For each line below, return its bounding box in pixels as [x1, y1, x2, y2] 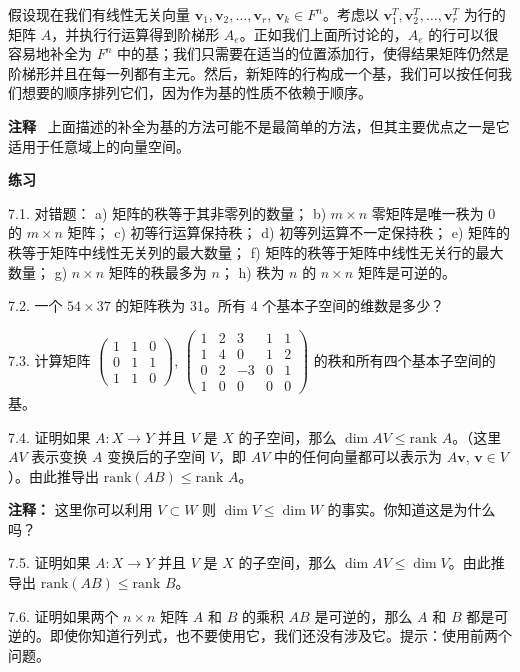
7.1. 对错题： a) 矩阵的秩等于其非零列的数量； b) [8, 202, 327, 223]
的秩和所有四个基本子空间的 [313, 349, 496, 370]
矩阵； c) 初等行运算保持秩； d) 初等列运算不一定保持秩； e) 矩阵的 [67, 222, 511, 243]
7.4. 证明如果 [8, 426, 91, 447]
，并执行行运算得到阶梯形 [51, 23, 220, 44]
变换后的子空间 [107, 446, 206, 467]
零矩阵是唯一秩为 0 [371, 202, 496, 223]
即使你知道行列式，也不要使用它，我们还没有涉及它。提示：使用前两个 [49, 625, 512, 646]
